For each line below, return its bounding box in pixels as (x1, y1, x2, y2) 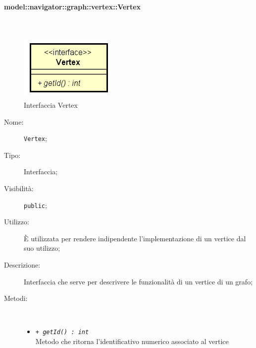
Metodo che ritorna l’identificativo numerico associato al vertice (35, 336, 229, 347)
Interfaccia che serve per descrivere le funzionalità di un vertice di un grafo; (24, 276, 253, 286)
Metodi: (4, 293, 28, 303)
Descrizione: (4, 260, 41, 270)
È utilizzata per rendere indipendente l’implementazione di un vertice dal (24, 233, 246, 243)
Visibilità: (4, 183, 34, 194)
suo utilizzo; (24, 243, 60, 253)
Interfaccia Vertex (24, 99, 78, 110)
